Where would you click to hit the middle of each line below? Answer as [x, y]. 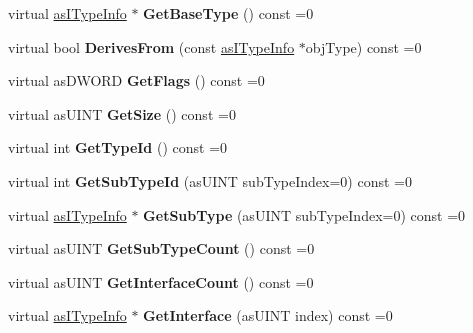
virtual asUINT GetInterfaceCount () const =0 [161, 281]
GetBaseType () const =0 [228, 13]
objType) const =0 [363, 46]
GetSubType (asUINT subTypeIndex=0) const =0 [304, 214]
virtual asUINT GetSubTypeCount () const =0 [161, 248]
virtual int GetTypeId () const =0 [118, 147]
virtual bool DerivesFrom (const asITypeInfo [151, 46]
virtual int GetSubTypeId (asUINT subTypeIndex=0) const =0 [210, 180]
